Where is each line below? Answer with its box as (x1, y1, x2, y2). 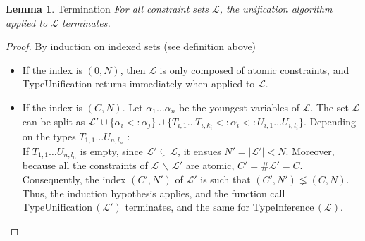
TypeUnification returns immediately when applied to (22, 76, 255, 91)
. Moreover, (285, 143, 335, 158)
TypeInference (252, 203, 314, 214)
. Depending (303, 113, 356, 128)
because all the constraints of (22, 158, 148, 173)
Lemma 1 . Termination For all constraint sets (6, 1, 209, 16)
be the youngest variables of (179, 99, 299, 114)
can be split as (22, 113, 85, 128)
